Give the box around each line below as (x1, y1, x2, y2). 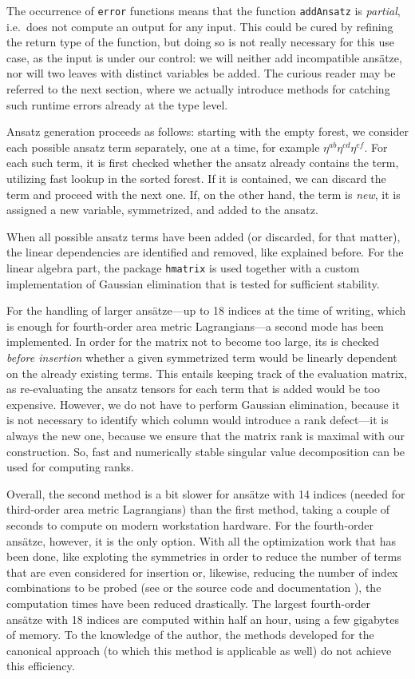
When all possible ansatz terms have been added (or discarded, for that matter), (6, 228, 401, 244)
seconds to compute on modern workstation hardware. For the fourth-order (6, 516, 374, 533)
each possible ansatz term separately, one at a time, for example (6, 138, 320, 155)
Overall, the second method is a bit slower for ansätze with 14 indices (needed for (6, 485, 405, 502)
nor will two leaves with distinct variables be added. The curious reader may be (6, 65, 396, 81)
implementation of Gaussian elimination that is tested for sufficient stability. (6, 275, 380, 292)
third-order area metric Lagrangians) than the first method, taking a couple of (6, 501, 390, 518)
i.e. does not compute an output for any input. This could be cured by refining (6, 18, 393, 34)
